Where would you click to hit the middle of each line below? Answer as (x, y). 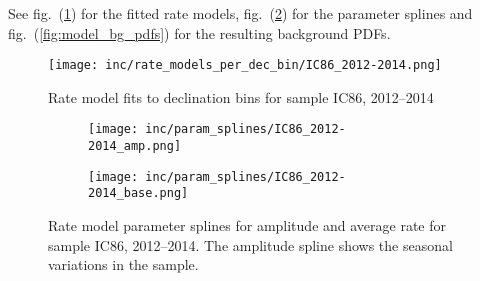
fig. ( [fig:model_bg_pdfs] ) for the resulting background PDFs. (199, 32)
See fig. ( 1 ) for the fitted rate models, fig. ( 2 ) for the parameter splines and (240, 13)
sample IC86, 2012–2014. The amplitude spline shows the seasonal (250, 244)
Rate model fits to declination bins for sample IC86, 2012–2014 (241, 96)
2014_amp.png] (135, 146)
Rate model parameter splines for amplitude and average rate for (247, 225)
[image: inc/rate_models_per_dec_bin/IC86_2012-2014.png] (245, 65)
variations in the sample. (123, 264)
